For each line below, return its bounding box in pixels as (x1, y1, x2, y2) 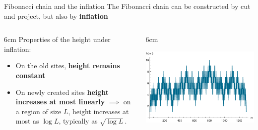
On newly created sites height (15, 87, 109, 97)
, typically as (59, 116, 98, 126)
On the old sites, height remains (15, 60, 120, 71)
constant (15, 70, 46, 80)
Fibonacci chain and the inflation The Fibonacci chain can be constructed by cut (4, 1, 251, 11)
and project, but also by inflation (4, 10, 108, 21)
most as (15, 116, 39, 126)
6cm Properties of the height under (4, 34, 111, 44)
